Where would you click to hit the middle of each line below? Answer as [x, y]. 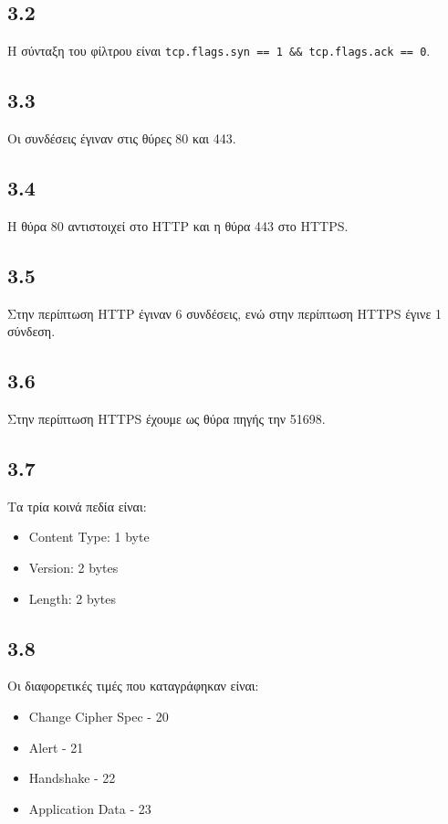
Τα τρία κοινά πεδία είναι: [77, 506]
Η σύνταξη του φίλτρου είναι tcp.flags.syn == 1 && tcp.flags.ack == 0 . [219, 51]
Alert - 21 [56, 747]
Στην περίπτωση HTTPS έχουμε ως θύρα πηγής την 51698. [167, 419]
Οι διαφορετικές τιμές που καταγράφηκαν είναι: [133, 686]
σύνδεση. [31, 331]
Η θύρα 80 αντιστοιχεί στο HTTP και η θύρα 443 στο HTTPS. [178, 225]
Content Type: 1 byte [89, 537]
